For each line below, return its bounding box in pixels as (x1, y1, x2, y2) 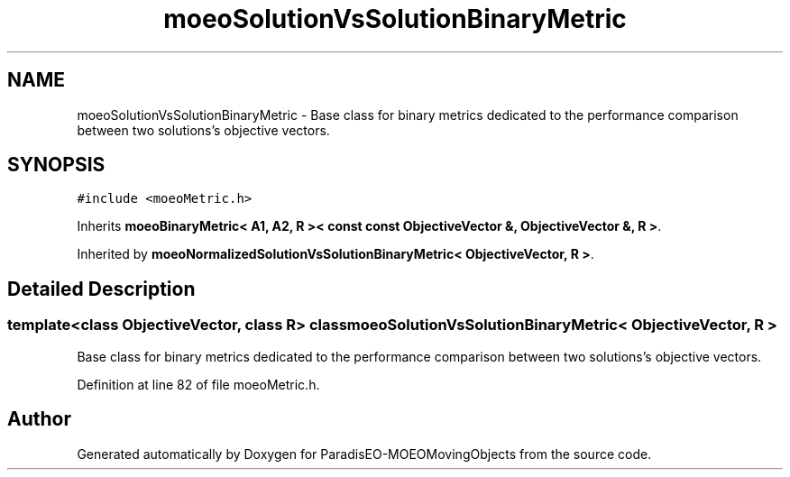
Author (7, 408, 71, 431)
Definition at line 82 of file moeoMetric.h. (77, 376, 320, 392)
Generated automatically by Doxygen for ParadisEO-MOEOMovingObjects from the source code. (77, 445, 652, 462)
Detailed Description (7, 277, 196, 300)
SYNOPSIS (7, 153, 106, 177)
